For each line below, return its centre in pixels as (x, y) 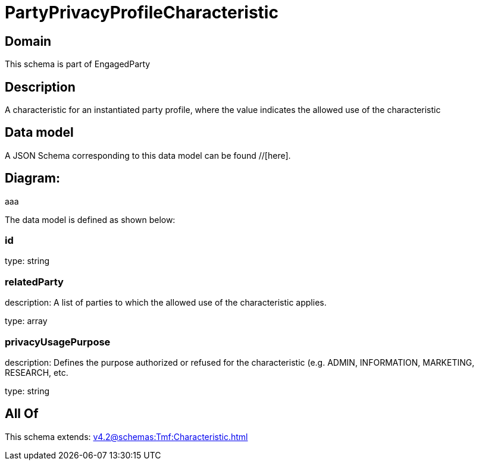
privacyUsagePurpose (58, 342)
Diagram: (32, 178)
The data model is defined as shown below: (90, 219)
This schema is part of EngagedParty (78, 64)
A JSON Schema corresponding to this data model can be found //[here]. (148, 155)
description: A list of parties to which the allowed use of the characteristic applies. (166, 303)
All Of (22, 414)
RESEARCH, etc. (37, 372)
